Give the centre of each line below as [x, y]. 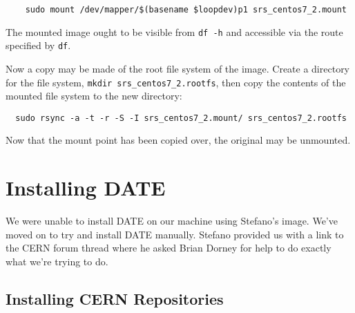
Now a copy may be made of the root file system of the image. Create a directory [178, 68]
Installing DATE [86, 188]
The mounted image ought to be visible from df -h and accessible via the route [174, 31]
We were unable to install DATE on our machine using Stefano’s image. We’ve [172, 221]
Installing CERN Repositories [115, 298]
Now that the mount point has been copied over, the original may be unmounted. [178, 140]
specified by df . [38, 45]
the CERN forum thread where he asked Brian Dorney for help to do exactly [169, 248]
